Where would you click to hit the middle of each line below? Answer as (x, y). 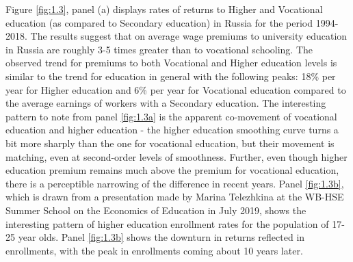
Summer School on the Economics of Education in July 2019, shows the (156, 210)
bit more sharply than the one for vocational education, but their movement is (170, 143)
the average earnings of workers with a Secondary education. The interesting (166, 103)
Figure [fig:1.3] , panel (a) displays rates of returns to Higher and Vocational (164, 9)
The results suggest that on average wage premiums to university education (189, 36)
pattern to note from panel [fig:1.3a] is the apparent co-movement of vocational (171, 116)
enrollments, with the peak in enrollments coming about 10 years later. (154, 250)
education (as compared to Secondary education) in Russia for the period (159, 22)
